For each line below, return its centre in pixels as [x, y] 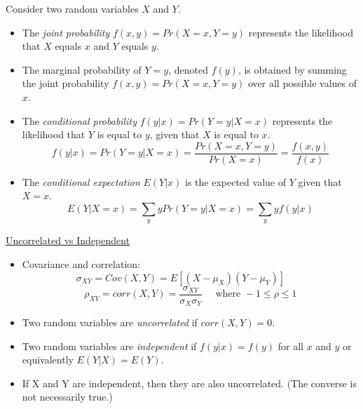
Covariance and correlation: [81, 263]
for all [290, 346]
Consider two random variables [72, 8]
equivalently [48, 360]
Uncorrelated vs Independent [68, 240]
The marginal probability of [82, 69]
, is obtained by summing [292, 69]
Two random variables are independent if [109, 346]
